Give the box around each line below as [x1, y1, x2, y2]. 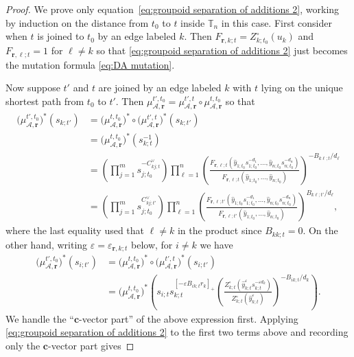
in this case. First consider [221, 15, 332, 30]
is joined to [37, 29, 84, 43]
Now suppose [5, 80, 60, 95]
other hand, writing [5, 237, 88, 251]
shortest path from [5, 93, 84, 108]
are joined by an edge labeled [98, 80, 222, 95]
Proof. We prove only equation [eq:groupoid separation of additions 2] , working [5, 2, 340, 16]
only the [5, 338, 40, 352]
